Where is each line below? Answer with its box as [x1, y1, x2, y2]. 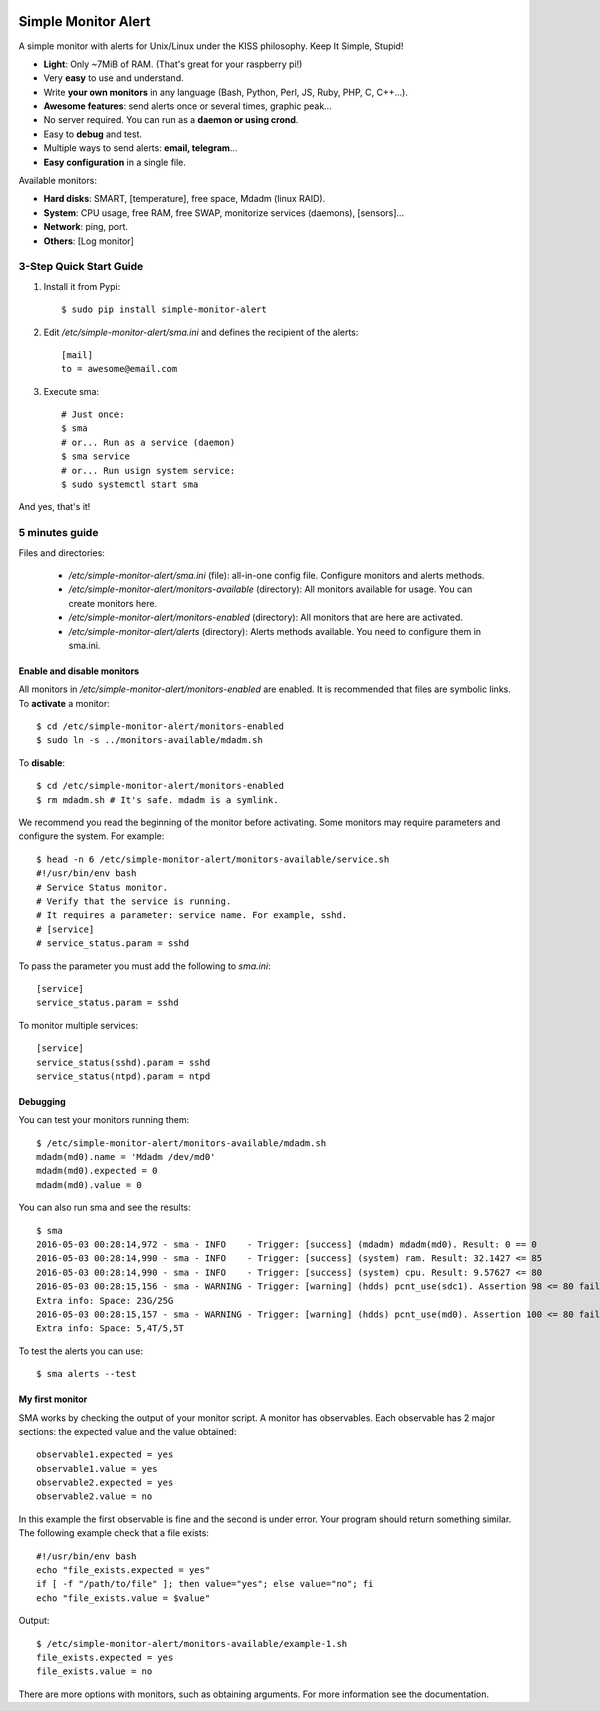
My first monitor [18, 1393, 88, 1405]
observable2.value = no [36, 1491, 153, 1502]
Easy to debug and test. [43, 128, 143, 140]
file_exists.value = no [36, 1666, 153, 1677]
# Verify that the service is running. [36, 895, 232, 907]
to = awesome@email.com [61, 363, 178, 375]
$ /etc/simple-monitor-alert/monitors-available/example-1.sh [36, 1638, 348, 1649]
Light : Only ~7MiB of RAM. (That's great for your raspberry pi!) [43, 58, 303, 70]
